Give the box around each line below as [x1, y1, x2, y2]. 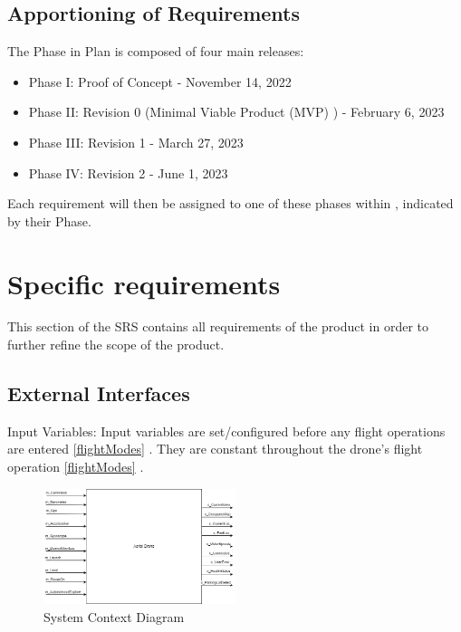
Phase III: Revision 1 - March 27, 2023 [28, 132, 244, 151]
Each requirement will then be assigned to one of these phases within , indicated [7, 194, 454, 213]
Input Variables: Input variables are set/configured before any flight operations [7, 421, 446, 440]
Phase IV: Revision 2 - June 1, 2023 [28, 163, 228, 182]
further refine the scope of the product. [7, 335, 225, 354]
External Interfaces [7, 379, 190, 407]
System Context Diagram [43, 607, 185, 626]
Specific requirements [7, 264, 281, 302]
